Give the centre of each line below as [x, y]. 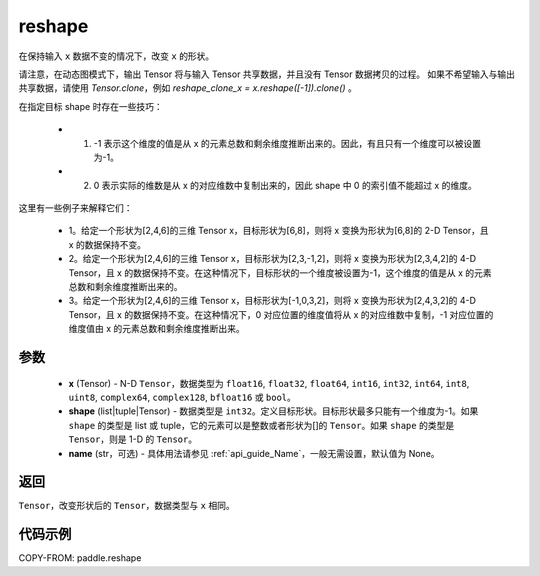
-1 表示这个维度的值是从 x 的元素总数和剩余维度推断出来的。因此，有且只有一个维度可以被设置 [287, 143]
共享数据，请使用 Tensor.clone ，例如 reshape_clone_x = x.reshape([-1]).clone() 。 [187, 88]
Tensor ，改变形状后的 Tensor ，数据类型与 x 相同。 [126, 506]
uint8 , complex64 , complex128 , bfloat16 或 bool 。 [182, 397]
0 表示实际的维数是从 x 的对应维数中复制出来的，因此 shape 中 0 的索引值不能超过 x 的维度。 [285, 185]
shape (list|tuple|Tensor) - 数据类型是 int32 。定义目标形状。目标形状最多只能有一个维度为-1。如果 [273, 411]
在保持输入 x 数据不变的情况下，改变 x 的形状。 [116, 56]
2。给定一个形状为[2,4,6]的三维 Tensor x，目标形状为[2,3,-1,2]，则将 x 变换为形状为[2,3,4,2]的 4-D [272, 259]
